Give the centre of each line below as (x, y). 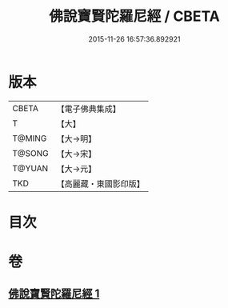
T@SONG (31, 153)
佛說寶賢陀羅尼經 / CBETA (134, 16)
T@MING (30, 138)
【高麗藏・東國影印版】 (101, 183)
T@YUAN (30, 168)
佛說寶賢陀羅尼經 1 (54, 294)
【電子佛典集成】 (89, 109)
